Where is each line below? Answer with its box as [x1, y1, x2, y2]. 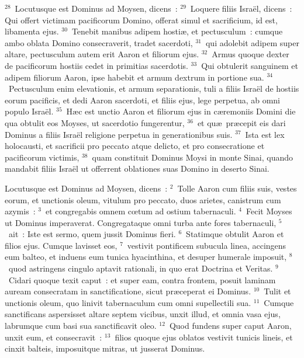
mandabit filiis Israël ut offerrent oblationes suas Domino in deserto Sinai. [5, 162, 270, 175]
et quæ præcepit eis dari [197, 116, 286, 128]
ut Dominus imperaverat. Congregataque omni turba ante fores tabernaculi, [5, 216, 277, 228]
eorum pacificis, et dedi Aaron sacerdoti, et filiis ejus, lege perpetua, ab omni [5, 93, 281, 106]
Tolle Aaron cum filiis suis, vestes [177, 182, 297, 194]
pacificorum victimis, [5, 151, 80, 163]
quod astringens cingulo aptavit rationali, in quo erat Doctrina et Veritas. [8, 262, 273, 274]
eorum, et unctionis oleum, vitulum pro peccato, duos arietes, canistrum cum [5, 193, 281, 206]
